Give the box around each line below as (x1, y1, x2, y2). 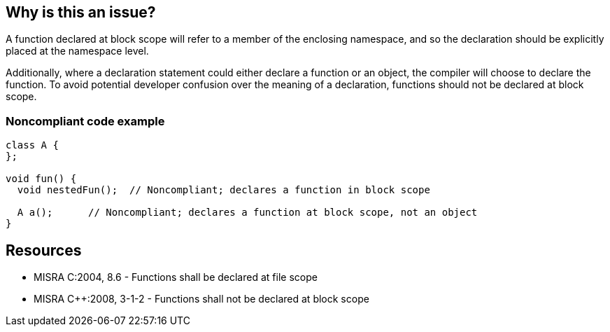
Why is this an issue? (6, 4, 156, 21)
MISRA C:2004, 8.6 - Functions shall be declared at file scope (34, 271, 318, 284)
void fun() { (6, 173, 77, 185)
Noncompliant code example (6, 113, 165, 128)
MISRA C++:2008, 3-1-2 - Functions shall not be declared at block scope (34, 293, 369, 305)
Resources (6, 241, 82, 259)
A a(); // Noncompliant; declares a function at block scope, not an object (17, 207, 478, 219)
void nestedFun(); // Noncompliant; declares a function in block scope (17, 184, 430, 196)
